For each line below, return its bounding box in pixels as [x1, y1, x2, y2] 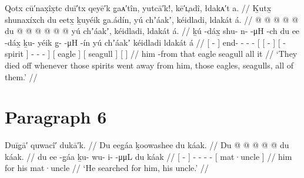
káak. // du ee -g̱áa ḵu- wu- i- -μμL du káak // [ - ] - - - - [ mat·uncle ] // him [5, 150, 292, 162]
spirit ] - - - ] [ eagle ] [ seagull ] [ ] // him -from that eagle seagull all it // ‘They [5, 47, 298, 60]
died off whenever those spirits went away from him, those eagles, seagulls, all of [5, 59, 293, 71]
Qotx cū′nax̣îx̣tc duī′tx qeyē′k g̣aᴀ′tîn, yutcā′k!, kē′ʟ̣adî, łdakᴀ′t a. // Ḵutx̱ [5, 2, 272, 13]
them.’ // [5, 70, 38, 83]
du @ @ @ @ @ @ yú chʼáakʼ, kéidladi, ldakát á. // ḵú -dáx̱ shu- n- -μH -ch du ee [5, 25, 300, 37]
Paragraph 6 [5, 105, 107, 129]
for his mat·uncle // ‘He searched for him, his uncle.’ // [5, 162, 209, 174]
